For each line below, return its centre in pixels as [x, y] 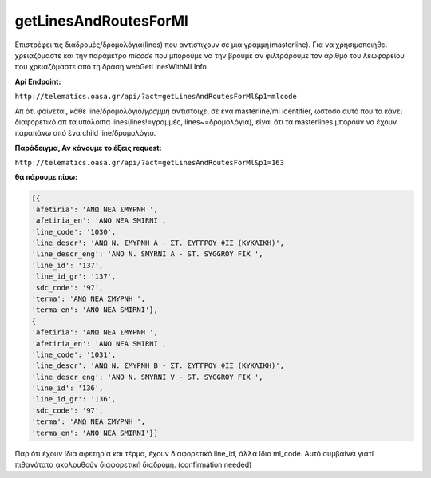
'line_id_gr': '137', [74, 277]
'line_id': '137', [67, 265]
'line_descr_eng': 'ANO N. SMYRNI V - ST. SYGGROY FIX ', [147, 377]
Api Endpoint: [38, 81]
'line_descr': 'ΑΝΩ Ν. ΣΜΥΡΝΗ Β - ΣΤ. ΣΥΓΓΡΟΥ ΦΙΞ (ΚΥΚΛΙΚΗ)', [158, 366]
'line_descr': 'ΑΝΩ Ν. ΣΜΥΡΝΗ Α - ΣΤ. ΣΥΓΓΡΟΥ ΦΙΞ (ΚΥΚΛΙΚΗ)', [158, 243]
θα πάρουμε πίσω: [46, 177]
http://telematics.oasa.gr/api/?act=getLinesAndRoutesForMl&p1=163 [150, 163]
